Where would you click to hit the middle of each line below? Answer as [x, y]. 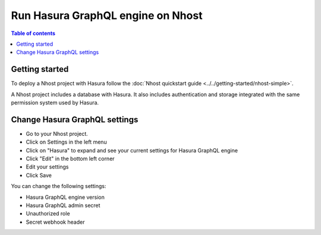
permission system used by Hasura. [55, 103]
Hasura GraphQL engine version [65, 197]
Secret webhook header [55, 222]
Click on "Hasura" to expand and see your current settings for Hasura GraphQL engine [132, 150]
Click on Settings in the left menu [66, 142]
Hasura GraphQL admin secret [63, 205]
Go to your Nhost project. [57, 134]
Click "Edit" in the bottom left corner [70, 159]
